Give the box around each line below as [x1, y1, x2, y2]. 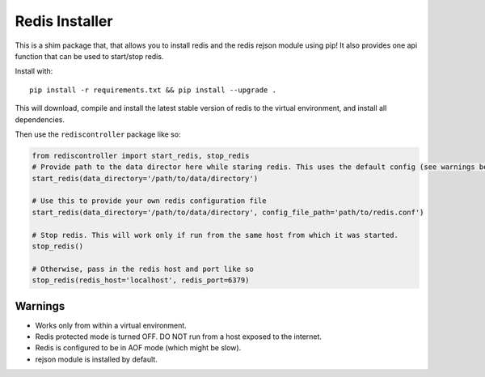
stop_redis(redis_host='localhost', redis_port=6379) [32, 276, 250, 285]
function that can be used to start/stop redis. [15, 51, 164, 61]
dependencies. [15, 114, 65, 125]
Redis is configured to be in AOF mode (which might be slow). [35, 343, 242, 353]
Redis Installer [15, 12, 113, 30]
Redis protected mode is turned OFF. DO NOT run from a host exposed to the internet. [35, 332, 323, 341]
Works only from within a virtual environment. [35, 320, 188, 330]
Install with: [15, 66, 53, 76]
